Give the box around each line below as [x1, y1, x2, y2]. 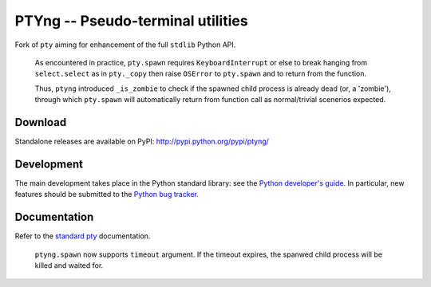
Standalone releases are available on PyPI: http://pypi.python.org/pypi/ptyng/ [14, 136, 269, 147]
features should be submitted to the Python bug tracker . [14, 190, 200, 199]
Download [14, 116, 67, 129]
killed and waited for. [34, 261, 104, 270]
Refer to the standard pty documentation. [14, 231, 151, 241]
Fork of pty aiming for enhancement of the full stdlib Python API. [14, 40, 236, 49]
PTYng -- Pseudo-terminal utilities [14, 12, 248, 29]
